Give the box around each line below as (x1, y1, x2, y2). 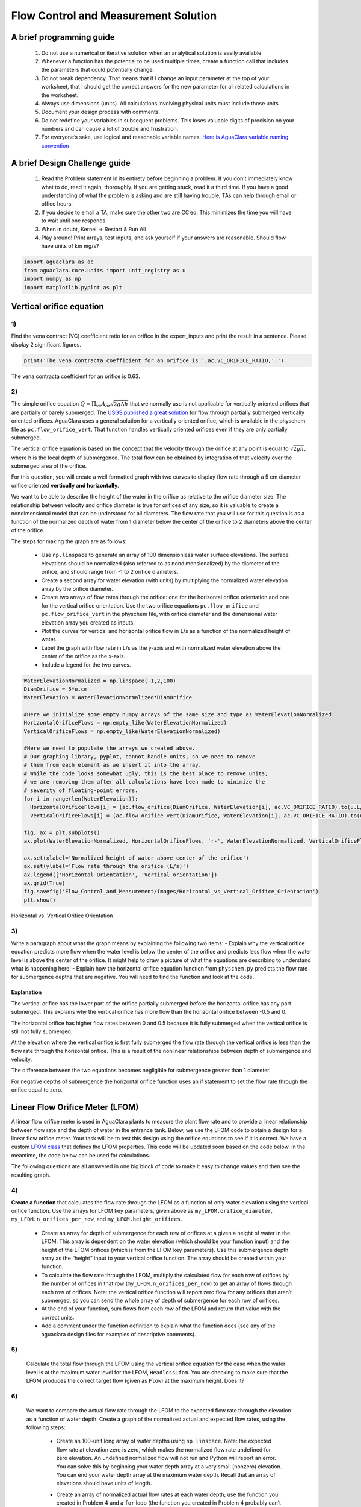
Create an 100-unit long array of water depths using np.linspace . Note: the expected (56, 1438, 272, 1445)
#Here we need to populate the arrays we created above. (23, 744, 196, 752)
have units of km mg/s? (41, 242, 99, 250)
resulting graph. (11, 1171, 51, 1178)
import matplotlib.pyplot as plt (23, 284, 123, 291)
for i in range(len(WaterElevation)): (23, 795, 138, 802)
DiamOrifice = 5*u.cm (23, 685, 88, 693)
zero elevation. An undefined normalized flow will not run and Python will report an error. (56, 1455, 276, 1462)
